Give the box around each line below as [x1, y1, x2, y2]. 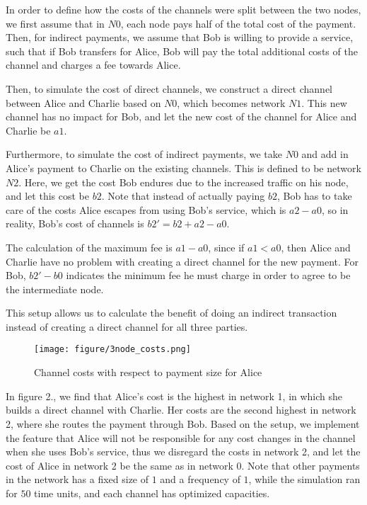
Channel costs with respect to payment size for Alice [34, 365, 262, 380]
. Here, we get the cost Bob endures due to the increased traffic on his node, [18, 174, 349, 189]
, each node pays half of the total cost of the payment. [120, 16, 356, 30]
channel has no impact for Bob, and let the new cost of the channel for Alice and [6, 109, 357, 124]
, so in [321, 202, 349, 217]
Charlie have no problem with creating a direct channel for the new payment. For [6, 254, 359, 268]
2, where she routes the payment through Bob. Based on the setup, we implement [6, 416, 360, 431]
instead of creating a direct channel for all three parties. [6, 319, 248, 334]
